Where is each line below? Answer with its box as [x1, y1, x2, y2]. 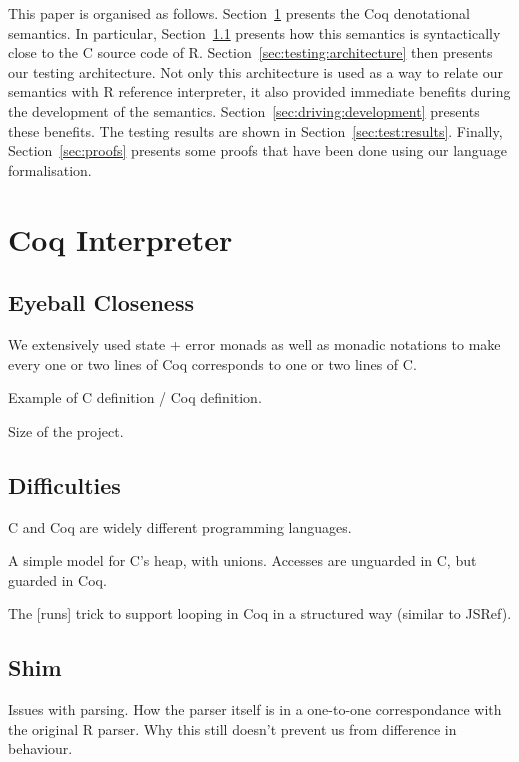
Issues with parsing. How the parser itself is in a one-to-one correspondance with [8, 699, 502, 720]
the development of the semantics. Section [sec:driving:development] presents [8, 100, 480, 121]
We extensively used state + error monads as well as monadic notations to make [8, 333, 501, 354]
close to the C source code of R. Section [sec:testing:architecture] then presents [8, 42, 493, 63]
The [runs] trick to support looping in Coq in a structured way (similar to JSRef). [8, 603, 512, 624]
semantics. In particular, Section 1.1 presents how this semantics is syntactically [8, 22, 501, 43]
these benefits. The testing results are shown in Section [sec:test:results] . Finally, [8, 120, 503, 141]
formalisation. [8, 159, 92, 180]
